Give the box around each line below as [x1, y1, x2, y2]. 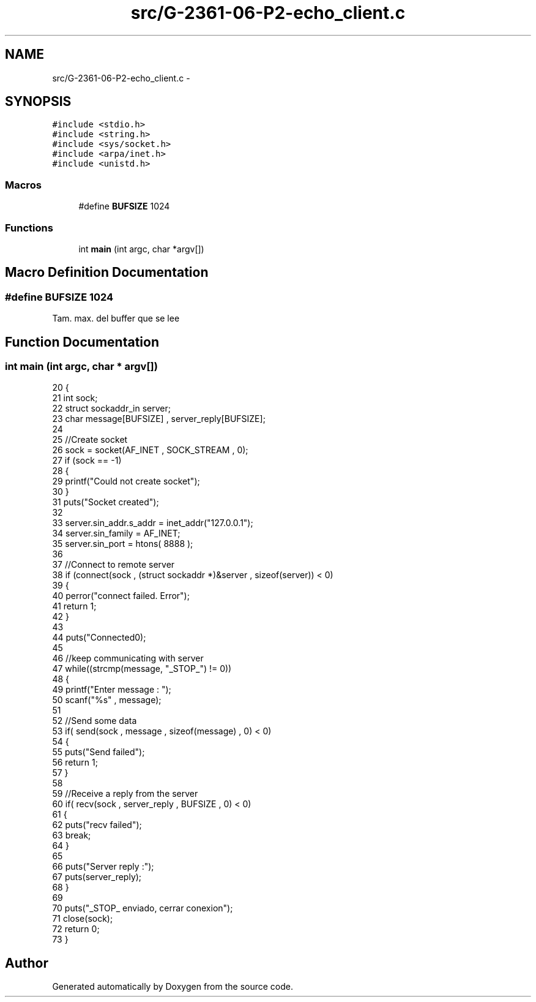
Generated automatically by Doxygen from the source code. [52, 981, 294, 992]
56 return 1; [52, 757, 98, 768]
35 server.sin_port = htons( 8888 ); [52, 538, 193, 549]
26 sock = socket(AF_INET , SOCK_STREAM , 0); [52, 445, 248, 456]
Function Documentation [5, 334, 159, 350]
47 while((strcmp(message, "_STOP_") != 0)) [52, 663, 232, 674]
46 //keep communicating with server [52, 653, 204, 664]
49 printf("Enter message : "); [52, 684, 171, 695]
